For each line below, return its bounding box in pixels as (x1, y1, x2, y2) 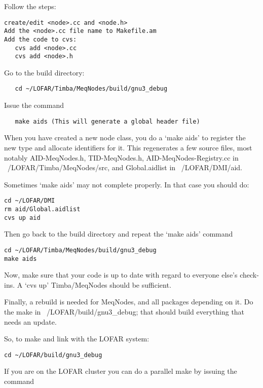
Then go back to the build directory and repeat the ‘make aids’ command (4, 228, 233, 239)
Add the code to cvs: (4, 35, 77, 43)
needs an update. (4, 316, 57, 327)
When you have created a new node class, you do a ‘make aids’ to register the (4, 132, 246, 143)
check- (240, 269, 259, 280)
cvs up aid (4, 214, 41, 221)
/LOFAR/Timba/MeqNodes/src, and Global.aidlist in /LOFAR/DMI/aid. (7, 162, 243, 173)
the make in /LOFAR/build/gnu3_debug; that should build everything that (4, 306, 245, 317)
